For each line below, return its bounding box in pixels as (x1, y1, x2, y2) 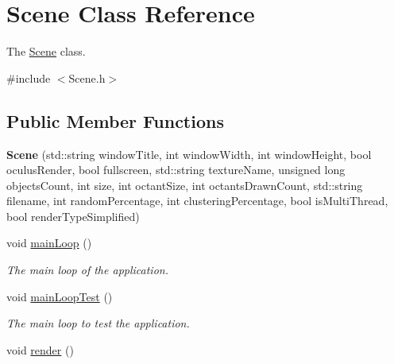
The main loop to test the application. (6, 315, 190, 331)
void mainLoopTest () (6, 288, 113, 304)
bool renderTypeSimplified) (6, 207, 140, 224)
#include (6, 69, 51, 86)
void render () (6, 341, 74, 358)
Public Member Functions (6, 108, 224, 133)
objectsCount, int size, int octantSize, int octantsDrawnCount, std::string (6, 176, 363, 193)
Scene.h (68, 69, 106, 86)
